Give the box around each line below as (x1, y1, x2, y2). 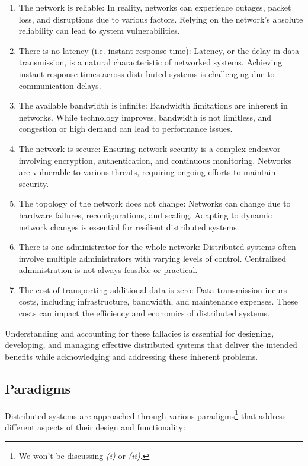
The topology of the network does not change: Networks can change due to (18, 197, 291, 210)
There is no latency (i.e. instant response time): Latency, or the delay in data (18, 44, 299, 56)
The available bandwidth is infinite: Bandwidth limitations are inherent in (18, 99, 288, 112)
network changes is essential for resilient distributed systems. (18, 220, 239, 233)
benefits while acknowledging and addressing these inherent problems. (5, 350, 258, 362)
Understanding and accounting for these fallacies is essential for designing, (5, 326, 274, 339)
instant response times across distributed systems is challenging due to (18, 67, 275, 80)
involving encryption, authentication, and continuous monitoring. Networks (18, 154, 291, 166)
